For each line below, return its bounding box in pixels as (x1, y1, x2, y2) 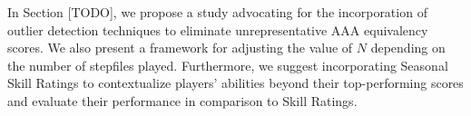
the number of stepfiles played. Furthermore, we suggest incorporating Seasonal (7, 55, 448, 74)
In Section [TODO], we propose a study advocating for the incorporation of (7, 3, 427, 21)
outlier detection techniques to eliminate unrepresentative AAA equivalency (7, 20, 428, 39)
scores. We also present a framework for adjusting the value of (7, 38, 353, 57)
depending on (370, 38, 446, 57)
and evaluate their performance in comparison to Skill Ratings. (7, 91, 358, 110)
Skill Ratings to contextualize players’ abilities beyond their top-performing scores (7, 73, 464, 92)
